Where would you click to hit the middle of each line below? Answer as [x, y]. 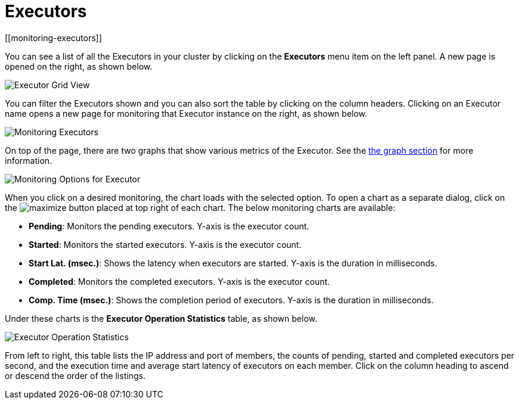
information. [29, 160]
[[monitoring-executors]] [53, 38]
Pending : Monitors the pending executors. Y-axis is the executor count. [169, 226]
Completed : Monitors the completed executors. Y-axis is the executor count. [179, 281]
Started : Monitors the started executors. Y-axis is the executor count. [165, 244]
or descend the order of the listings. [75, 375]
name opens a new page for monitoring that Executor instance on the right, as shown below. [186, 113]
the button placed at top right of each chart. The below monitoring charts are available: [200, 207]
